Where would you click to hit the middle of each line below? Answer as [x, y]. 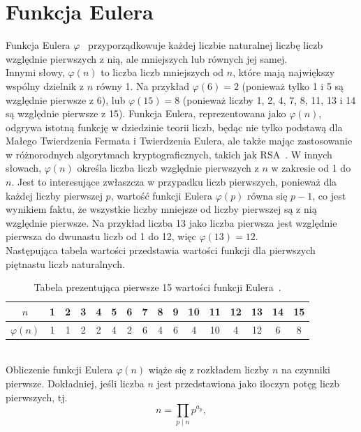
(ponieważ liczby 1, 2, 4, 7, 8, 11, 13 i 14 [269, 99]
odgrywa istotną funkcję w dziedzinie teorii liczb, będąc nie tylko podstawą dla [174, 127]
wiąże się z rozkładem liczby [209, 370]
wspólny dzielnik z [45, 85]
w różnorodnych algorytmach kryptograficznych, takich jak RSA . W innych [169, 154]
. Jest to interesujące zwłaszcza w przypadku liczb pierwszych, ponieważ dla [174, 182]
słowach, [24, 168]
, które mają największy [284, 72]
